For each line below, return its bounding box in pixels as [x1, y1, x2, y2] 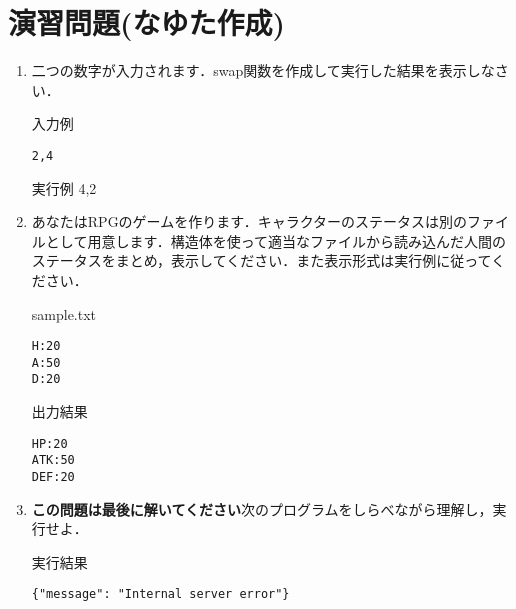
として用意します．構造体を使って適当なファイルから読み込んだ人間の [45, 230, 507, 251]
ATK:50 [31, 453, 75, 468]
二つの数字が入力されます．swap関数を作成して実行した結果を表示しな [31, 60, 495, 81]
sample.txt [31, 303, 97, 324]
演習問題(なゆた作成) [8, 2, 286, 43]
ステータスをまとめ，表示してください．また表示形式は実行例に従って [31, 250, 492, 271]
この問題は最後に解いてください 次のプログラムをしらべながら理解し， [31, 498, 493, 519]
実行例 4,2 [31, 177, 97, 198]
